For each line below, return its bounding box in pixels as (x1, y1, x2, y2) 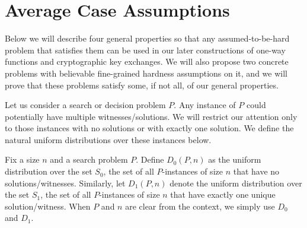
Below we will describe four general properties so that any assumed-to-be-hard (5, 32, 290, 45)
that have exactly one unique (170, 188, 276, 201)
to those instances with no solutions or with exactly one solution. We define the (5, 122, 294, 134)
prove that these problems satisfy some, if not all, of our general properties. (5, 78, 279, 91)
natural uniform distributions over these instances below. (5, 133, 212, 145)
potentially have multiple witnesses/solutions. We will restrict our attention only (5, 110, 298, 122)
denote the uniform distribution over (170, 176, 302, 189)
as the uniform (208, 153, 261, 166)
